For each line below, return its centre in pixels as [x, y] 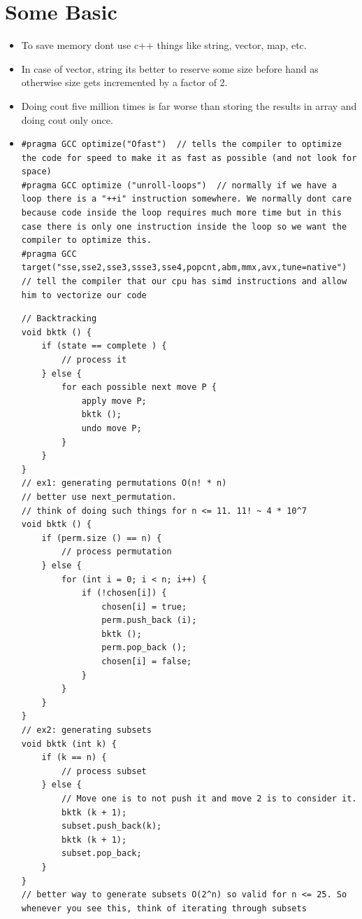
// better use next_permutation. [99, 497]
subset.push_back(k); [112, 826]
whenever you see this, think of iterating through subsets [164, 908]
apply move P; [114, 401]
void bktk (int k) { [69, 744]
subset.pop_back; [102, 854]
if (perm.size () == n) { [102, 538]
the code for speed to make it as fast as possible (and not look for [189, 158]
